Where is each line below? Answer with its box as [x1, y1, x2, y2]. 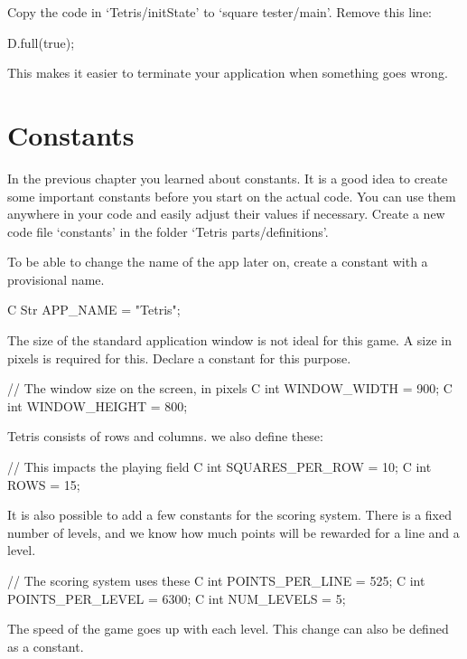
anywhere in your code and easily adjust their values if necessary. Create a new [7, 204, 445, 223]
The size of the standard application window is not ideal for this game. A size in [7, 331, 452, 350]
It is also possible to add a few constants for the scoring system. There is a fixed [7, 505, 452, 524]
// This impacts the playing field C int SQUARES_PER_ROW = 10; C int [7, 457, 432, 476]
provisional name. [7, 269, 105, 288]
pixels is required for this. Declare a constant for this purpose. [7, 348, 351, 367]
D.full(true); [7, 33, 75, 52]
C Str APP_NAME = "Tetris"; [7, 300, 181, 319]
